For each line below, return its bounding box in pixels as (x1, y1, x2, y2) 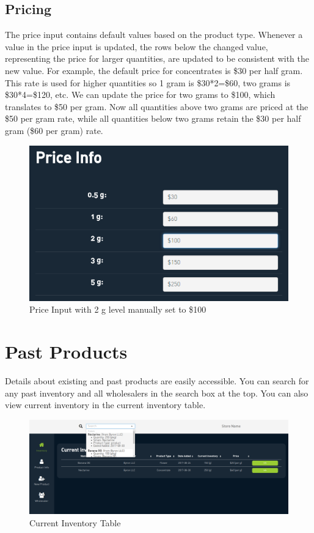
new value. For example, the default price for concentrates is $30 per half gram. (5, 64, 303, 76)
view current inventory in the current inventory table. (5, 398, 206, 411)
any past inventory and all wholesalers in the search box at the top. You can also (5, 386, 309, 399)
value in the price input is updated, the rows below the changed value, (5, 40, 268, 53)
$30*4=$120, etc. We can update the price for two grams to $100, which (5, 88, 276, 101)
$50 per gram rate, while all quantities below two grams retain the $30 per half (5, 112, 301, 125)
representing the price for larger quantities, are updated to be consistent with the (5, 52, 309, 65)
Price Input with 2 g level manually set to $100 (29, 303, 206, 316)
